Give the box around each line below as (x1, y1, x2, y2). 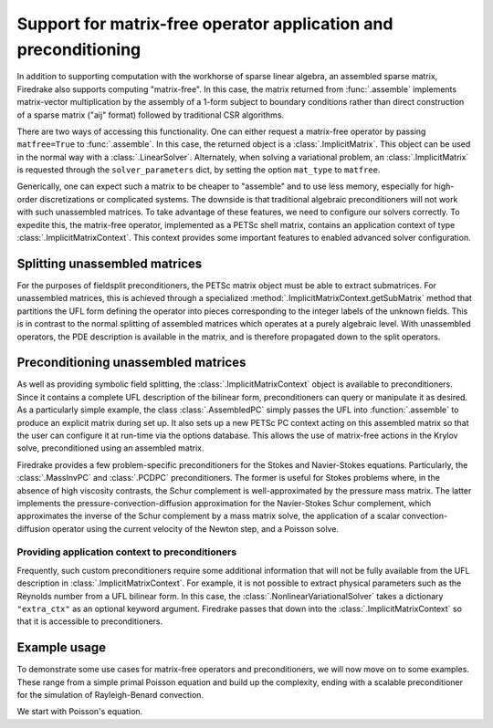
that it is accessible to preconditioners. (16, 616, 163, 627)
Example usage (16, 640, 107, 656)
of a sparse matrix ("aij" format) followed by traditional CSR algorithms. (16, 109, 285, 120)
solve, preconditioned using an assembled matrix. (16, 442, 205, 453)
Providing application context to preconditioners (16, 546, 237, 558)
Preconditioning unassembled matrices (16, 355, 246, 370)
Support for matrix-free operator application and (16, 14, 393, 34)
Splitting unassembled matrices (16, 255, 203, 271)
